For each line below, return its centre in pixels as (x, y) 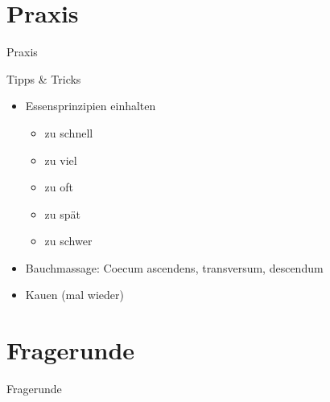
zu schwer (68, 241)
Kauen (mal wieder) (74, 295)
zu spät (63, 213)
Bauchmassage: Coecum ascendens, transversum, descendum (174, 267)
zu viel (61, 160)
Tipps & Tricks (44, 78)
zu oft (59, 187)
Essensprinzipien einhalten (91, 106)
